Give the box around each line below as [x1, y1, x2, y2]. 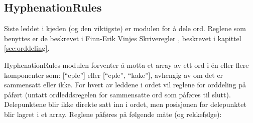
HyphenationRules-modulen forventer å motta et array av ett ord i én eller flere [4, 59, 249, 70]
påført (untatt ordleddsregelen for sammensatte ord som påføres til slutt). [4, 89, 231, 99]
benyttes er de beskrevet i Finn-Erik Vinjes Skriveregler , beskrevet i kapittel [4, 33, 241, 43]
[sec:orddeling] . [4, 43, 50, 53]
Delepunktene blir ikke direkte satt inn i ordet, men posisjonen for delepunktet [4, 99, 246, 109]
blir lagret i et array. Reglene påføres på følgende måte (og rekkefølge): [4, 108, 222, 119]
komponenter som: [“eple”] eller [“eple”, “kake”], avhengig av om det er [4, 69, 223, 80]
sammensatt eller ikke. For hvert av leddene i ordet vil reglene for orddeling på [4, 79, 246, 90]
